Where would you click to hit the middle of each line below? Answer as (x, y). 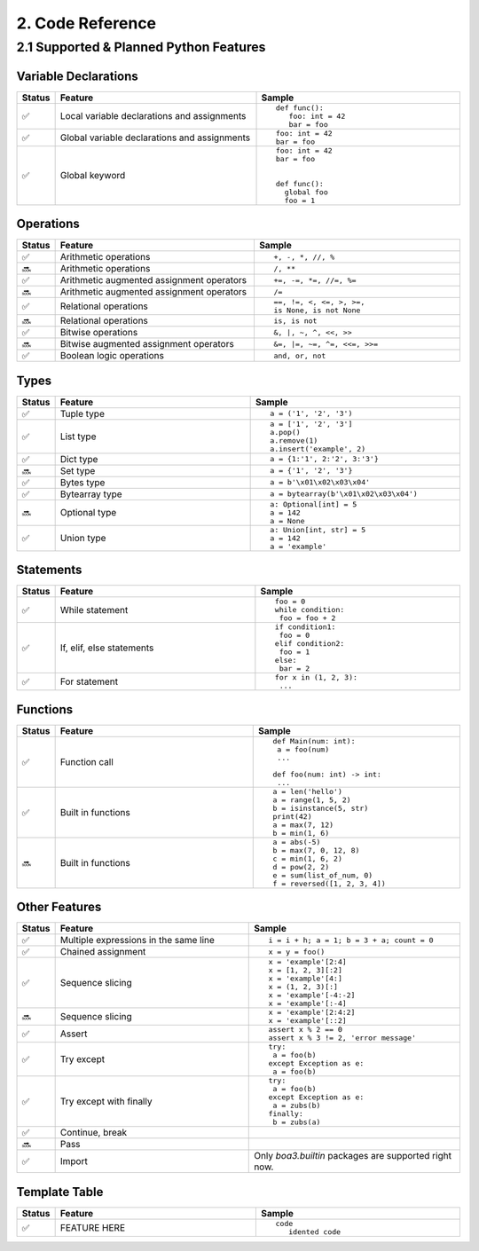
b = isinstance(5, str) (321, 808)
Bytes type (82, 482)
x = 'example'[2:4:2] (312, 1013)
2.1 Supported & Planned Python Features (141, 47)
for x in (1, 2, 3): (316, 677)
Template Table (60, 1192)
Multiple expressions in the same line (137, 940)
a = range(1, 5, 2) (312, 800)
